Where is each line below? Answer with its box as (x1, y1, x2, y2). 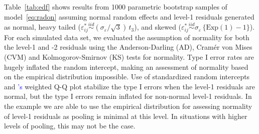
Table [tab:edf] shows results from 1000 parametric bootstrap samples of (4, 2, 227, 12)
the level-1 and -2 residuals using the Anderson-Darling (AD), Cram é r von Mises (4, 42, 252, 52)
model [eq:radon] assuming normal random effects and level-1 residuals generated (4, 11, 254, 22)
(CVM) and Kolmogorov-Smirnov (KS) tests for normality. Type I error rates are (4, 52, 254, 62)
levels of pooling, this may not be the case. (4, 120, 136, 131)
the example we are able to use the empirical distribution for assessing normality (4, 101, 252, 111)
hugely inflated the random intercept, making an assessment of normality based (4, 61, 248, 72)
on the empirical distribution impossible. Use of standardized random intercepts (4, 71, 250, 82)
